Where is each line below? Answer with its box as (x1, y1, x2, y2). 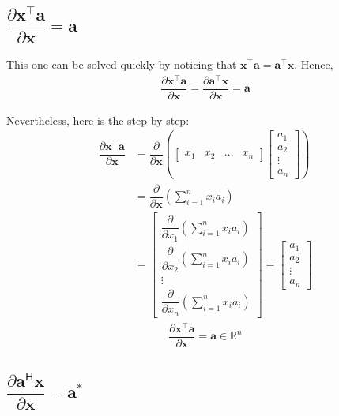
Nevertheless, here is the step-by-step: (6, 111, 190, 128)
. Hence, (294, 56, 333, 73)
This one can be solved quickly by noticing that (6, 56, 237, 73)
